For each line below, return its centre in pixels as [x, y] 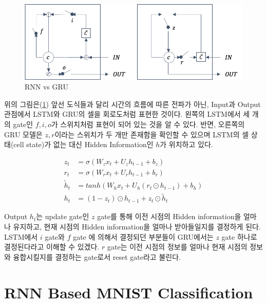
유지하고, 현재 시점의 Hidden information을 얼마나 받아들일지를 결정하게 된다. [137, 227]
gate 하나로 [239, 236]
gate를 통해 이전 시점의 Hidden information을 [169, 216]
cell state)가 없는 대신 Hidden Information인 [83, 144]
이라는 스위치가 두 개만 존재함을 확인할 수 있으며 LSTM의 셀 [152, 134]
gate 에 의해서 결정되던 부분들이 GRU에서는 [143, 236]
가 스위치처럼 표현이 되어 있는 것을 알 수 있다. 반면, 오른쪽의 [148, 124]
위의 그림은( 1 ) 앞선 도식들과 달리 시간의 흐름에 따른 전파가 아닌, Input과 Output [132, 104]
